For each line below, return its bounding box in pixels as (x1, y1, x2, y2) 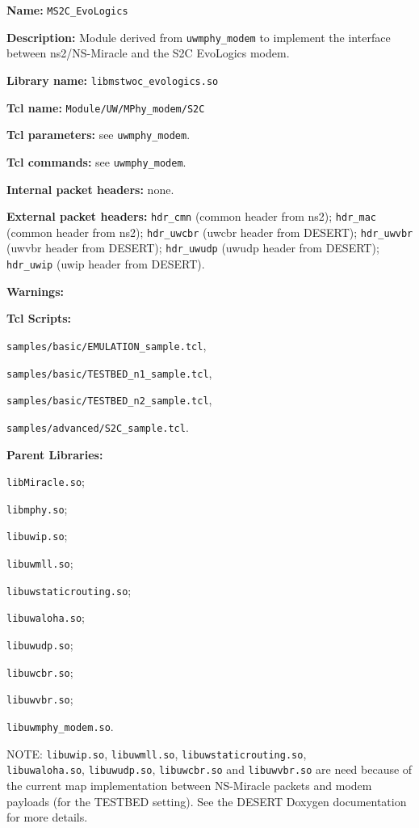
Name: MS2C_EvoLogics (6, 2, 128, 18)
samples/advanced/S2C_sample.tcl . (6, 418, 189, 435)
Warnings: (6, 282, 64, 299)
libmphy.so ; (6, 500, 68, 517)
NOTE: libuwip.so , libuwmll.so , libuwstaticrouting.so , (6, 745, 307, 762)
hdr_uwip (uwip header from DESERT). (6, 256, 205, 272)
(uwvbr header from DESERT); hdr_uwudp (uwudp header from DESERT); (6, 239, 379, 256)
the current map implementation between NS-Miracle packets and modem (6, 777, 372, 794)
